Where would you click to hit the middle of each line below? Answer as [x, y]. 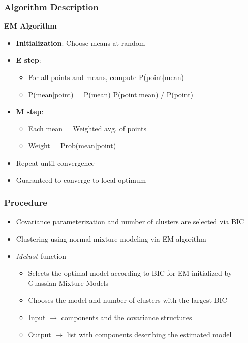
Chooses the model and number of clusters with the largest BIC [128, 300]
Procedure [26, 203]
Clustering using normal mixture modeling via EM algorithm [111, 238]
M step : [30, 111]
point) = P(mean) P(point [96, 94]
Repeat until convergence [55, 162]
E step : [28, 60]
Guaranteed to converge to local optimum [81, 180]
